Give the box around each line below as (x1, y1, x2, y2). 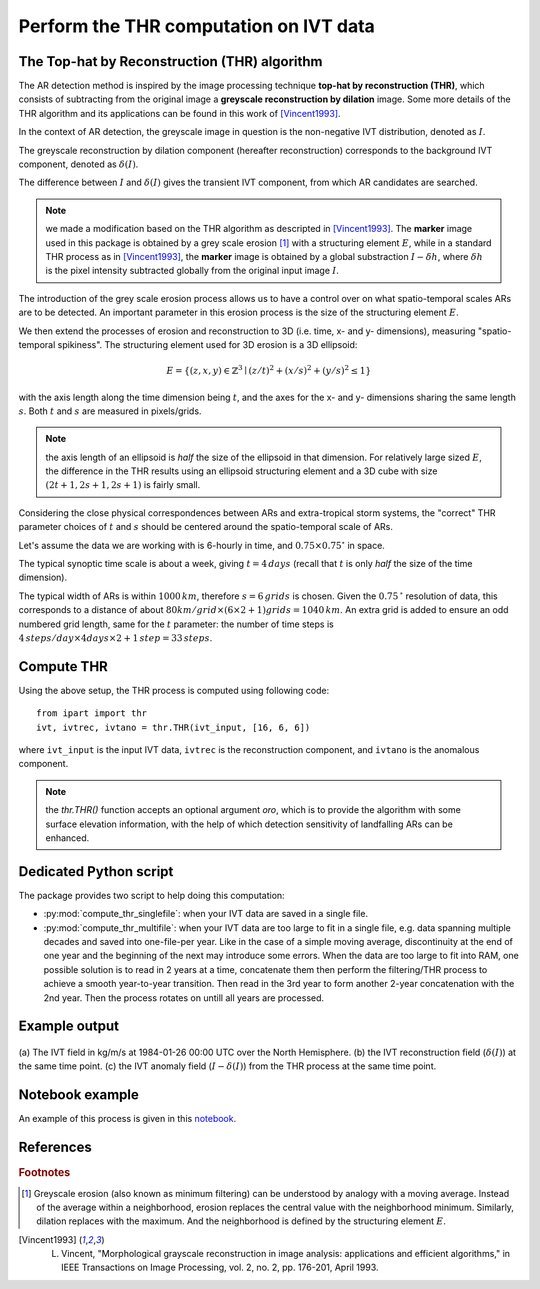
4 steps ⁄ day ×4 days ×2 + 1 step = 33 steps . (18, 631, 213, 644)
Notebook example (18, 1086, 140, 1104)
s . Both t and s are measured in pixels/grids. (18, 405, 202, 417)
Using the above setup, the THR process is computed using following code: (18, 684, 330, 696)
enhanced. (45, 832, 90, 844)
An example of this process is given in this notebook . (18, 1113, 237, 1125)
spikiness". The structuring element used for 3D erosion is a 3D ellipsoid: (57, 338, 358, 350)
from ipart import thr (36, 708, 148, 719)
